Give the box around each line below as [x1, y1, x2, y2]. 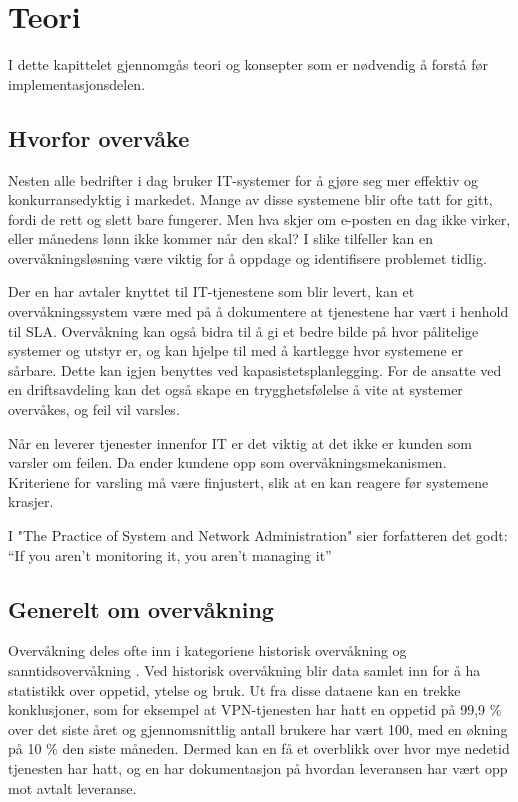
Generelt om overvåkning [8, 593, 274, 624]
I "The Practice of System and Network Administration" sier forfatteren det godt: [8, 525, 508, 546]
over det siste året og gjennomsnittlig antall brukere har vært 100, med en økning [8, 718, 508, 739]
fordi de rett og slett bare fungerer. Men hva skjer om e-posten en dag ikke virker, [8, 208, 511, 229]
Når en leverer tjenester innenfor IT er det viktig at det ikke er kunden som [8, 432, 472, 453]
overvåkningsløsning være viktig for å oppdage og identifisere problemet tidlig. [8, 247, 487, 268]
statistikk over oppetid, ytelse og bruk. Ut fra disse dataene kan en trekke [8, 679, 461, 700]
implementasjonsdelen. [8, 73, 146, 94]
